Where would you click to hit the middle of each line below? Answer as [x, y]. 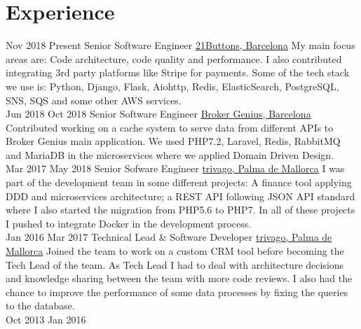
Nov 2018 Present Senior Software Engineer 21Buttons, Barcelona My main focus [180, 45]
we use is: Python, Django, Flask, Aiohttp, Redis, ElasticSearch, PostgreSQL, [172, 86]
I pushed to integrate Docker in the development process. [129, 223]
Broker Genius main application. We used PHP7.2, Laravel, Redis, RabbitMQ [173, 141]
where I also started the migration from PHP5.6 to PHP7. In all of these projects [180, 210]
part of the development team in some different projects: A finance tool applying [179, 182]
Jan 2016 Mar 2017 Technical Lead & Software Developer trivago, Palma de [169, 237]
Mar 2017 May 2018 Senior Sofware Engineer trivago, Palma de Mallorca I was [175, 168]
